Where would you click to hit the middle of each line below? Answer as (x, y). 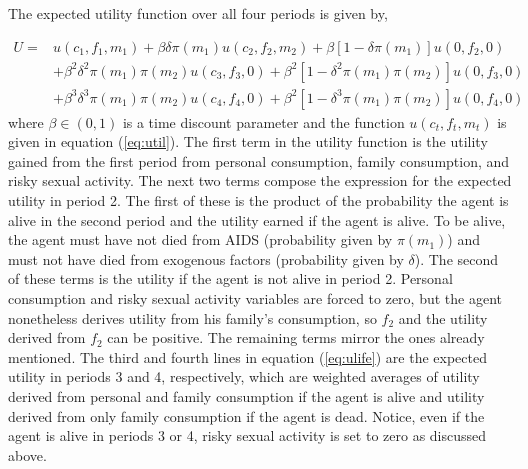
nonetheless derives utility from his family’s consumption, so (192, 317)
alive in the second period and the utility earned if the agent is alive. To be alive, (257, 219)
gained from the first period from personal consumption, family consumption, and (259, 160)
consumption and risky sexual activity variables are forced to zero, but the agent (255, 298)
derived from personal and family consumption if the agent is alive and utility (246, 396)
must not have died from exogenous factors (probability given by (206, 258)
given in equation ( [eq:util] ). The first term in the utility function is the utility (248, 141)
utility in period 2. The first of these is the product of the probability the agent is (258, 200)
